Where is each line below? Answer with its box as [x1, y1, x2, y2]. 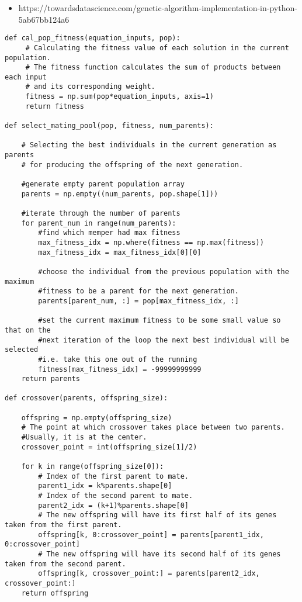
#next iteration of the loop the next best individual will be [38, 335, 289, 344]
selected [5, 345, 39, 354]
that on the [5, 326, 51, 334]
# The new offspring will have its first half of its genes [38, 511, 277, 520]
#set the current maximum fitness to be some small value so [38, 316, 281, 325]
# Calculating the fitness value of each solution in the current [25, 43, 289, 52]
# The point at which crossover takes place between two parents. [21, 423, 285, 432]
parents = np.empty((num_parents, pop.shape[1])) [21, 189, 218, 198]
